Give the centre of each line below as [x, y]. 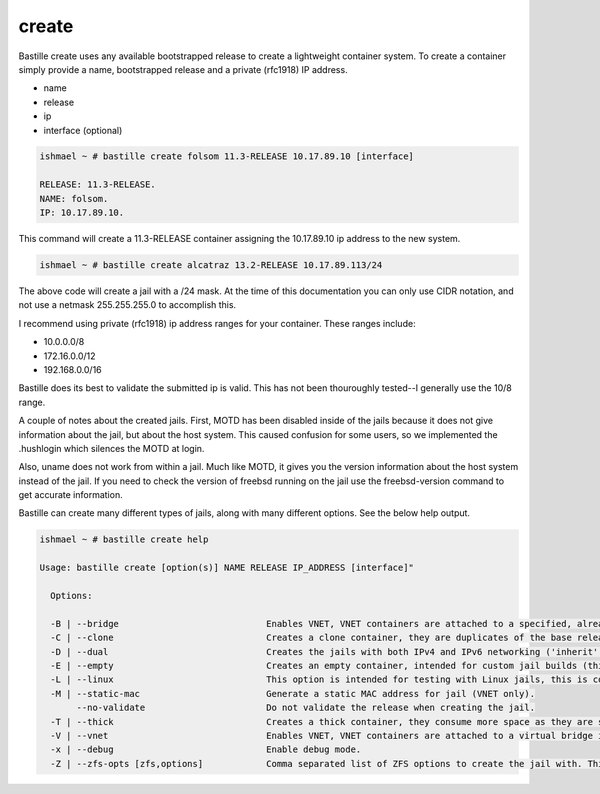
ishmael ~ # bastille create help [124, 539]
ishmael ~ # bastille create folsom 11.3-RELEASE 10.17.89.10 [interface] [227, 156]
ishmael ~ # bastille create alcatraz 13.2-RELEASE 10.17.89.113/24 [211, 265]
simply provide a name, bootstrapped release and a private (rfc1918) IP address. [183, 69]
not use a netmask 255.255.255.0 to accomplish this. [127, 305]
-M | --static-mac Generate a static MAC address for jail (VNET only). [292, 693]
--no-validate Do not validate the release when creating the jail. [305, 708]
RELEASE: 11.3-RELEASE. [98, 184]
